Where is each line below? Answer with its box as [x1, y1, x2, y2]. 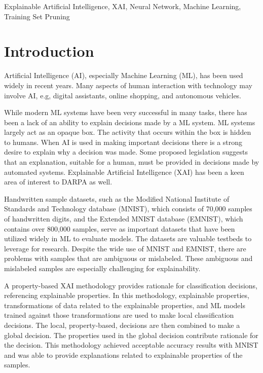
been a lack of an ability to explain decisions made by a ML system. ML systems [4, 117, 255, 127]
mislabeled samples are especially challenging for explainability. [4, 263, 201, 273]
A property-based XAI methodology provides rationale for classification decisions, [4, 280, 258, 290]
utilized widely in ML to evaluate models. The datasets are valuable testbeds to [4, 233, 252, 244]
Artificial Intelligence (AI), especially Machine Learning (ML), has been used [4, 70, 243, 81]
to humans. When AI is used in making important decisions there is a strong [4, 136, 243, 147]
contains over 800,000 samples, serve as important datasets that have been [4, 223, 235, 234]
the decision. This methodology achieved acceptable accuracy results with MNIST [4, 340, 258, 350]
